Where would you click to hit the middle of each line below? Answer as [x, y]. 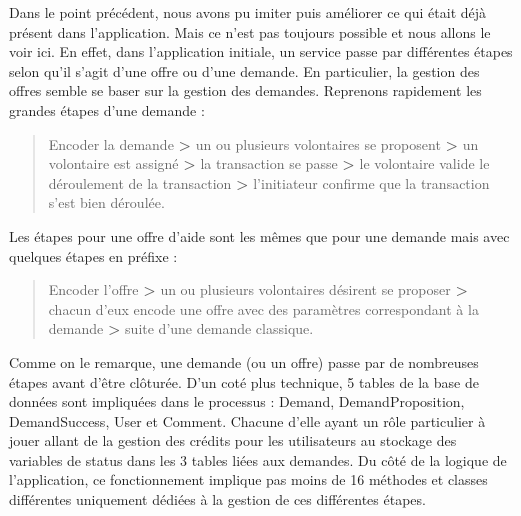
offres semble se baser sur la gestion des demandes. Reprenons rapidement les [245, 90]
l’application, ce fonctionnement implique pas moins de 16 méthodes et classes [248, 479]
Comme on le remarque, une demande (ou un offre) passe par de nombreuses [244, 361]
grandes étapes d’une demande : [107, 109]
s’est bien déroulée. [106, 202]
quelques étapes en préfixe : [93, 255]
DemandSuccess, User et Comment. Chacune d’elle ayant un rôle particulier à [247, 420]
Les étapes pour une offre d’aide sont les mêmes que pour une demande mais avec [259, 235]
